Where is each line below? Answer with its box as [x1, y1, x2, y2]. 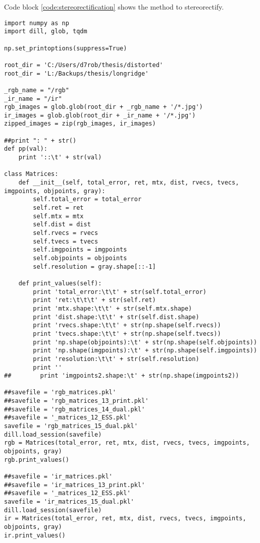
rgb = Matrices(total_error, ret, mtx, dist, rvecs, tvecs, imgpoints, [4, 439, 250, 447]
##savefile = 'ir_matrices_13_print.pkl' [4, 481, 145, 489]
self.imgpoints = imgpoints [33, 246, 127, 254]
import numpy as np [4, 19, 69, 27]
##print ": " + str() [4, 137, 77, 144]
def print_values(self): [18, 279, 102, 287]
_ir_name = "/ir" [4, 95, 62, 102]
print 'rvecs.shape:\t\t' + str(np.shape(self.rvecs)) [33, 322, 221, 329]
